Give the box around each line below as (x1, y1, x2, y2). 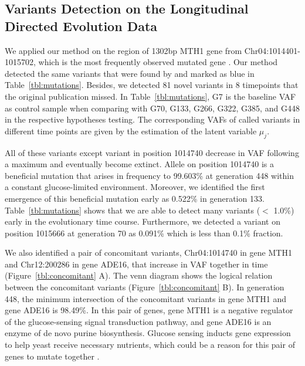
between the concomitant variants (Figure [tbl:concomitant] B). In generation (5, 281, 284, 293)
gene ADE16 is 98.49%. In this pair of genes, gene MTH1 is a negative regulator (5, 304, 293, 316)
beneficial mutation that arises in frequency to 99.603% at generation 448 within (5, 169, 294, 181)
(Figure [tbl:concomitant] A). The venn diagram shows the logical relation (5, 269, 273, 282)
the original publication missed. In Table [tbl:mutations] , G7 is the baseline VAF (5, 90, 296, 102)
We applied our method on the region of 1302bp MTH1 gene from (5, 44, 242, 56)
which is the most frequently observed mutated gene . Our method (38, 56, 278, 68)
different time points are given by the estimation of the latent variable (5, 124, 257, 137)
